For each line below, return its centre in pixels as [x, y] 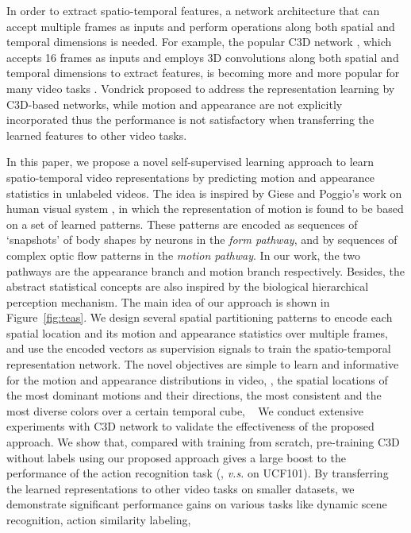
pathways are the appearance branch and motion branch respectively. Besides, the [205, 270]
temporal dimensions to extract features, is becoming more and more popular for [203, 73]
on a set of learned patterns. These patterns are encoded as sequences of [182, 224]
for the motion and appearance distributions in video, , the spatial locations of [197, 379]
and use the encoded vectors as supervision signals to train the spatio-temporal [199, 348]
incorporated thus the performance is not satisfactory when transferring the [190, 120]
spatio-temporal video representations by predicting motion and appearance [191, 177]
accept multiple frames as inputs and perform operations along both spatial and [201, 26]
